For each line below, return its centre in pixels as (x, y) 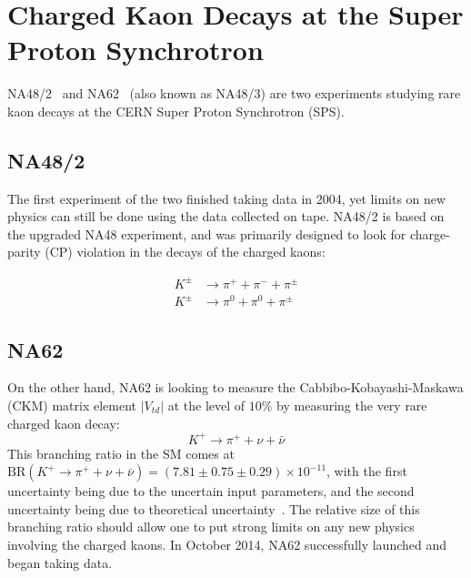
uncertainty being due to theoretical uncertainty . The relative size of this (214, 508)
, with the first (367, 471)
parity (24, 252)
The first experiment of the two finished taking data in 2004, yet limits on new (227, 198)
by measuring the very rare (352, 405)
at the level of (206, 405)
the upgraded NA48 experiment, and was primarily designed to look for (207, 233)
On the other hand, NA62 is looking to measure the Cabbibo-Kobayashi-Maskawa (235, 387)
